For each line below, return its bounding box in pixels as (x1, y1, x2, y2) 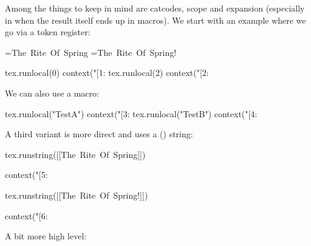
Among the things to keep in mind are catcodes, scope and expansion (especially (5, 2, 305, 14)
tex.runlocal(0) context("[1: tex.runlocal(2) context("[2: (5, 66, 209, 79)
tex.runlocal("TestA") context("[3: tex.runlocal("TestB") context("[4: (5, 107, 258, 120)
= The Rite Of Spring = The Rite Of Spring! (5, 46, 177, 58)
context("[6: (5, 209, 48, 222)
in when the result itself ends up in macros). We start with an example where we (5, 13, 306, 26)
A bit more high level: (5, 230, 87, 242)
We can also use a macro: (5, 86, 99, 99)
